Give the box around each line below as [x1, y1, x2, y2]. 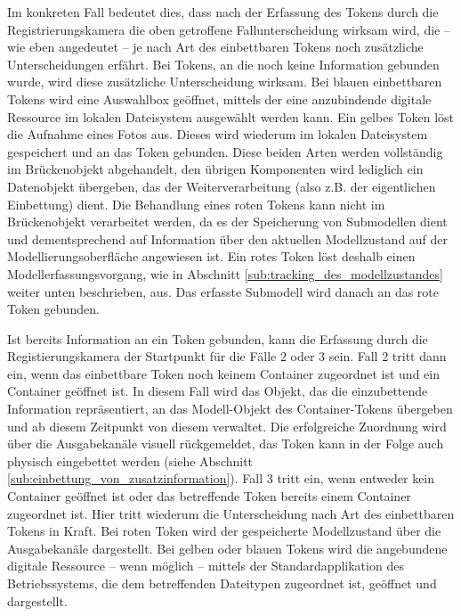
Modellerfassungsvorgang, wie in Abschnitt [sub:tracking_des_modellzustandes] [7, 264, 443, 283]
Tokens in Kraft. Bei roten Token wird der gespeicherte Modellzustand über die [7, 522, 441, 540]
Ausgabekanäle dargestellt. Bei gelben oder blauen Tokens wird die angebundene [7, 538, 448, 557]
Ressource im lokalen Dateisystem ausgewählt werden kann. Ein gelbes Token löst [7, 107, 455, 126]
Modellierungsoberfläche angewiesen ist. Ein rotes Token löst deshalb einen [7, 247, 416, 266]
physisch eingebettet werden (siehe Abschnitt [7, 451, 254, 470]
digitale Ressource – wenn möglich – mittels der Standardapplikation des [7, 556, 404, 575]
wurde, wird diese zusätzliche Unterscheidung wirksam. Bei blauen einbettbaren [7, 72, 442, 91]
